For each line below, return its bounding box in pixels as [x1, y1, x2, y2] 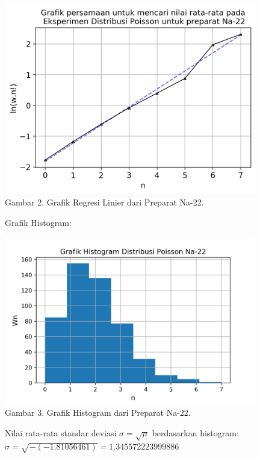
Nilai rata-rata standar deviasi [5, 426, 117, 439]
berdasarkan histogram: [152, 426, 239, 439]
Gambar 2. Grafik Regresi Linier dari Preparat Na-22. [5, 196, 204, 209]
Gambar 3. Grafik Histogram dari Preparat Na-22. [5, 406, 191, 419]
